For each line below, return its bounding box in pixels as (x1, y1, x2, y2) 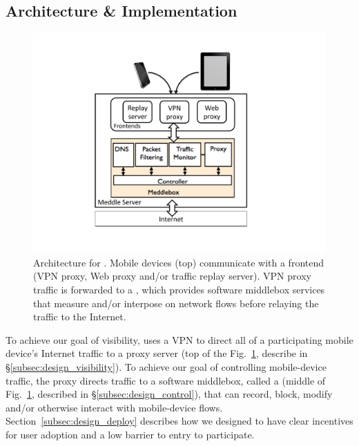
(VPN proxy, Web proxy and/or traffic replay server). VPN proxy (33, 269, 311, 283)
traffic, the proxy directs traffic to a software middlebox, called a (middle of (6, 373, 326, 387)
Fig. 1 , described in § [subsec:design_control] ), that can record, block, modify (6, 387, 333, 401)
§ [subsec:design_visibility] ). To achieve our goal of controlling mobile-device (6, 359, 327, 374)
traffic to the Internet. (33, 309, 126, 324)
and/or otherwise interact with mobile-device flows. (6, 400, 223, 414)
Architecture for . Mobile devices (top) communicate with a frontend (33, 255, 324, 269)
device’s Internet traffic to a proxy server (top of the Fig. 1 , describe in (6, 346, 308, 360)
